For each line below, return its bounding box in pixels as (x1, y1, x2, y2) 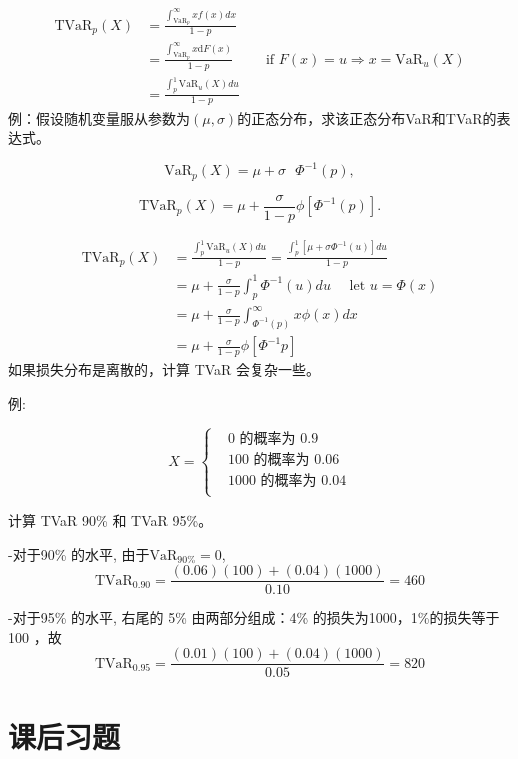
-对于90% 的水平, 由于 (8, 543, 150, 564)
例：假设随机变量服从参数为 (8, 107, 190, 128)
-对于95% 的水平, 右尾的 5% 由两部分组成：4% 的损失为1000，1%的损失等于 (8, 607, 500, 628)
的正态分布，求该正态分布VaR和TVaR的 (237, 107, 497, 128)
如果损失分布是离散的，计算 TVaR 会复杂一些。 (8, 359, 321, 380)
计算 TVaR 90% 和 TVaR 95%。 (8, 509, 213, 530)
